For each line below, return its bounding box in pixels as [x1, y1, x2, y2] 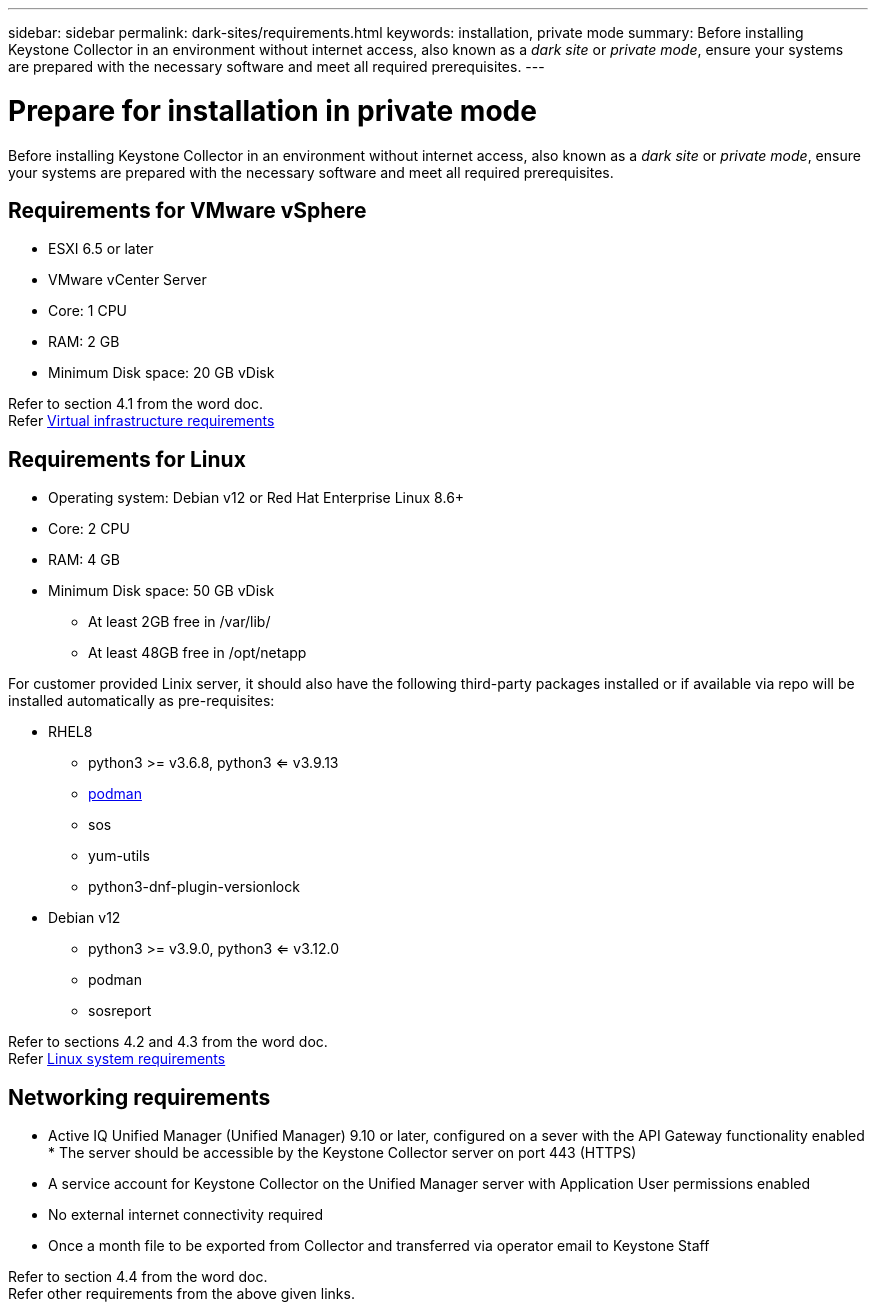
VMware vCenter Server [48, 271, 207, 289]
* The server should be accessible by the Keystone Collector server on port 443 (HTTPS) [48, 1144, 637, 1162]
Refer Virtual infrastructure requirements [8, 412, 275, 430]
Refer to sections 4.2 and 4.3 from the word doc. [8, 1033, 328, 1051]
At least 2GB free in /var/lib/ [88, 613, 271, 631]
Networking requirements [8, 1084, 271, 1110]
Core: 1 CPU [48, 302, 128, 320]
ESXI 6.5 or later [48, 240, 154, 258]
